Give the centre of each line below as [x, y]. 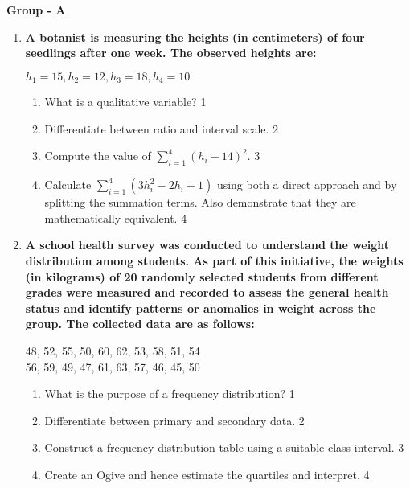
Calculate [68, 185]
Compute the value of [98, 156]
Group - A [36, 10]
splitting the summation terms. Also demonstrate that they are [200, 202]
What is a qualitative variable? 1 [125, 102]
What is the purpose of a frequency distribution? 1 [170, 394]
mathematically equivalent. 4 [116, 217]
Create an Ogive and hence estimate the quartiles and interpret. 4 [207, 474]
